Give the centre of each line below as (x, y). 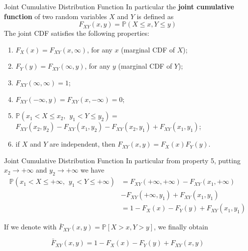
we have (93, 170)
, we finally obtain (181, 227)
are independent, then (82, 144)
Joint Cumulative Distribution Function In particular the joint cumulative (119, 6)
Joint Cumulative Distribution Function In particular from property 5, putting (122, 160)
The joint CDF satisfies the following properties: (77, 33)
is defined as (155, 16)
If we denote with (30, 227)
